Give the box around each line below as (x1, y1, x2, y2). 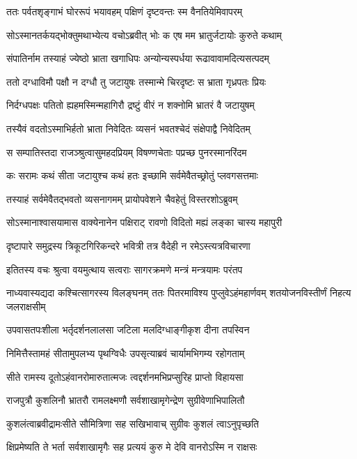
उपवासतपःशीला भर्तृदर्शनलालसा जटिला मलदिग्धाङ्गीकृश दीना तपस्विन (6, 322, 250, 337)
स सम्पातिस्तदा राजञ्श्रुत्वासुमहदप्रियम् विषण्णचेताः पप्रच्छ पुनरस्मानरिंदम (6, 144, 247, 159)
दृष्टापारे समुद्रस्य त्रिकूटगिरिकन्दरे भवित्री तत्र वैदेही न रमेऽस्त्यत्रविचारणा (6, 238, 251, 253)
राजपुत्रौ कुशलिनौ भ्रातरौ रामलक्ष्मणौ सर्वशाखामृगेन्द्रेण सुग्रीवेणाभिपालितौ (6, 393, 245, 407)
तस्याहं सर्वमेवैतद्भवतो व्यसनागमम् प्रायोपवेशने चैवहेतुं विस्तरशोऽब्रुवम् (6, 191, 238, 206)
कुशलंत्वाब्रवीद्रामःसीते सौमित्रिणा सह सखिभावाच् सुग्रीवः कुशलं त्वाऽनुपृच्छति (6, 416, 259, 430)
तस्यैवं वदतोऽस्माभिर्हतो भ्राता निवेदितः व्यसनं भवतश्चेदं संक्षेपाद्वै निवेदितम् (6, 121, 251, 135)
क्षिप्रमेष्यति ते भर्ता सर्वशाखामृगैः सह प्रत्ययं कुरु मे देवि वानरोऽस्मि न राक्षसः (6, 439, 257, 454)
